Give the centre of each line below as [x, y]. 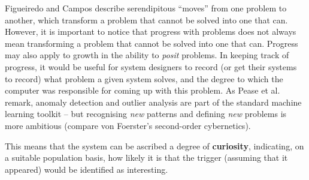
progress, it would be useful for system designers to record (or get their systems [151, 66]
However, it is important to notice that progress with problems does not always [151, 31]
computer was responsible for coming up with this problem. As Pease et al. [143, 90]
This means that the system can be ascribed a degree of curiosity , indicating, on [154, 145]
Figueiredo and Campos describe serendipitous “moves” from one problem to [146, 8]
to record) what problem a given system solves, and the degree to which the [144, 78]
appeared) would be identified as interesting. [87, 169]
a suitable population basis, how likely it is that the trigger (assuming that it [146, 157]
